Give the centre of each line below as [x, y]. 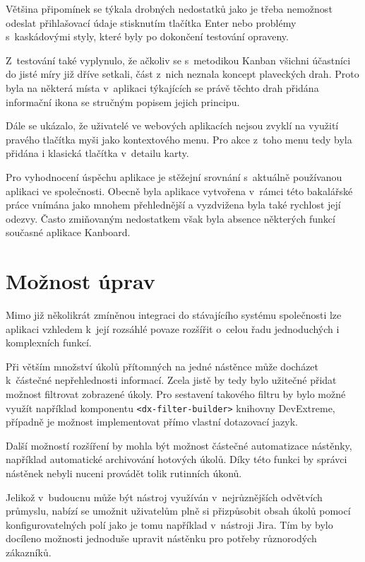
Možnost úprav [80, 281]
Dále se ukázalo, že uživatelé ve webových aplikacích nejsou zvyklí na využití [172, 125]
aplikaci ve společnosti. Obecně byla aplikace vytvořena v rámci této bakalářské [179, 191]
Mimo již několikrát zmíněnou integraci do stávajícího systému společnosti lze [174, 315]
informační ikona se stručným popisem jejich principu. [123, 101]
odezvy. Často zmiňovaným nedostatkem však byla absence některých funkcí [170, 218]
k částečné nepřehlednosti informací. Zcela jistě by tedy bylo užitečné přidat [171, 380]
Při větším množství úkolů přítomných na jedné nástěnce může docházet [162, 366]
